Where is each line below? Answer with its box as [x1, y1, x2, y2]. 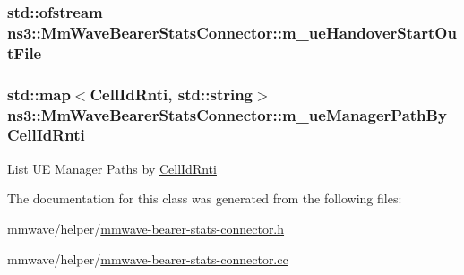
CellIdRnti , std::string [90, 82, 253, 105]
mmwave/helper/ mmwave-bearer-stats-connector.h [7, 219, 285, 237]
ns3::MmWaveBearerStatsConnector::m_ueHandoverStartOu [7, 21, 457, 43]
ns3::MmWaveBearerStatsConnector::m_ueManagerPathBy [7, 103, 447, 125]
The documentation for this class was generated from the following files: [7, 189, 402, 208]
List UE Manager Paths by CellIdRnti [7, 159, 217, 177]
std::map [7, 82, 71, 105]
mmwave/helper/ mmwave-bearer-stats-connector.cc [7, 249, 288, 268]
